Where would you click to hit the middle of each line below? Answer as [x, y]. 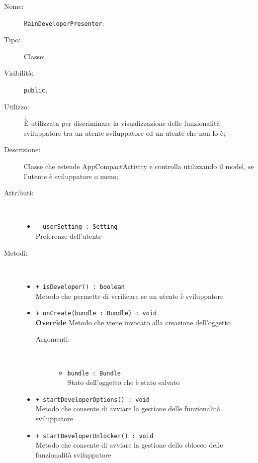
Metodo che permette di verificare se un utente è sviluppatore [129, 296]
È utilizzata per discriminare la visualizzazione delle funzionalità [122, 123]
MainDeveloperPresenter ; [64, 23]
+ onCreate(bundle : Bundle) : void [96, 314]
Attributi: [19, 193]
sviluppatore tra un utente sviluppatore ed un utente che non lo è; [125, 133]
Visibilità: [19, 73]
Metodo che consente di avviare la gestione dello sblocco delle [129, 445]
